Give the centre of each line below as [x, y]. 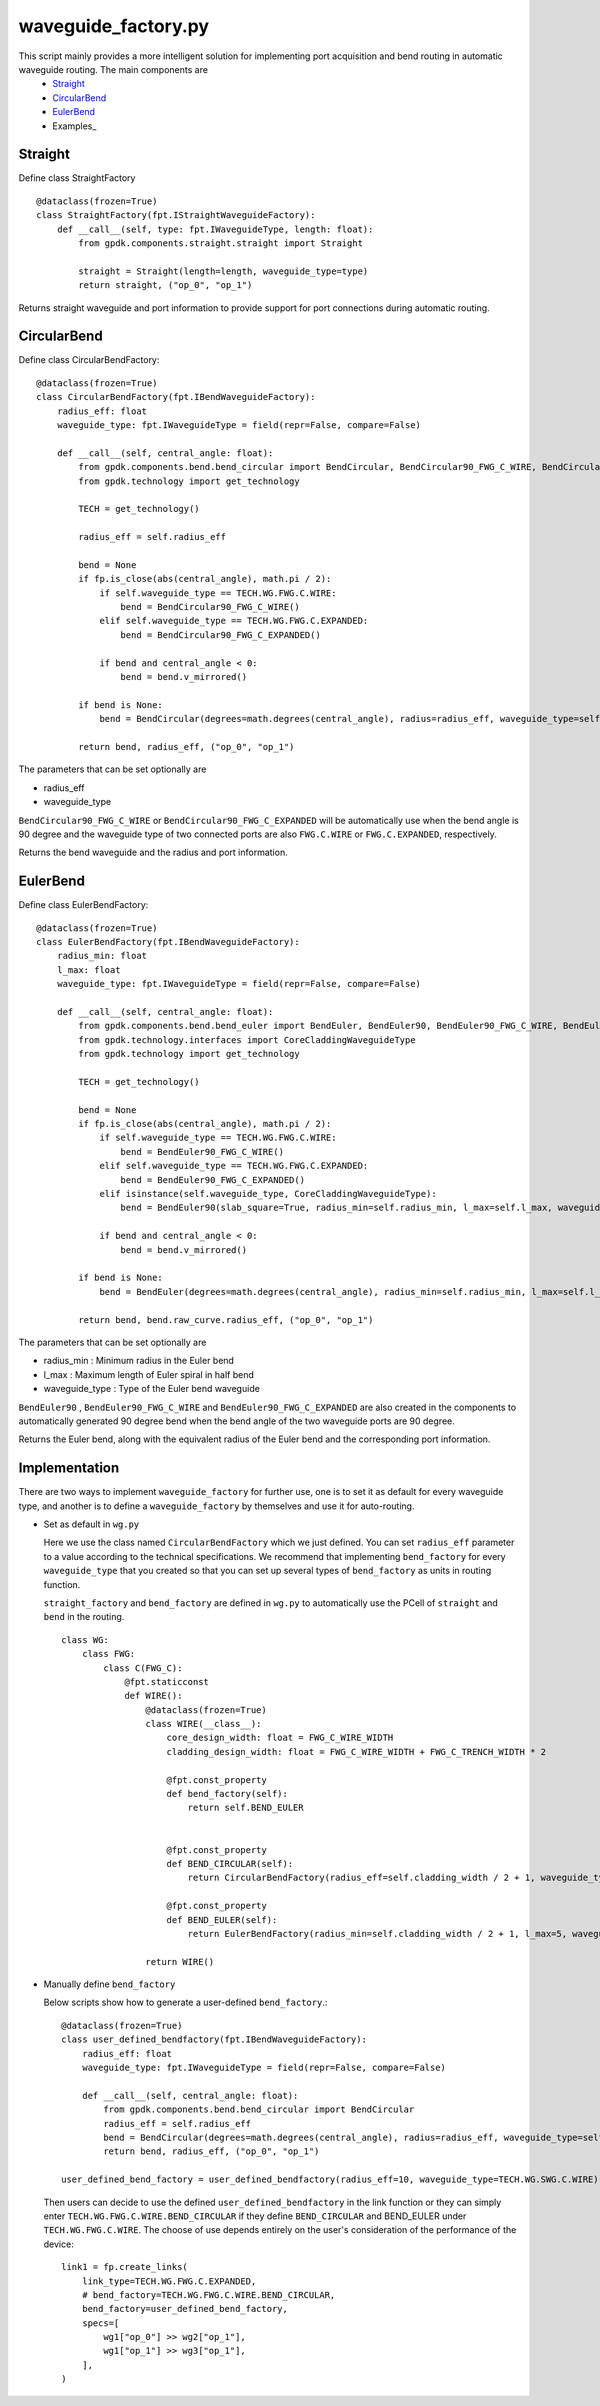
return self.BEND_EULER [245, 1808]
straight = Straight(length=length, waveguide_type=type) [223, 271]
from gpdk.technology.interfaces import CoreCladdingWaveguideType [247, 1039]
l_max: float [88, 969]
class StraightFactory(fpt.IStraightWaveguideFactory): [176, 215]
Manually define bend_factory [109, 1984]
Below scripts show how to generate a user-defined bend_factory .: [185, 2002]
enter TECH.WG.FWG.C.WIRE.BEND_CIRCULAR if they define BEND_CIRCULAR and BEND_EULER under [255, 2216]
